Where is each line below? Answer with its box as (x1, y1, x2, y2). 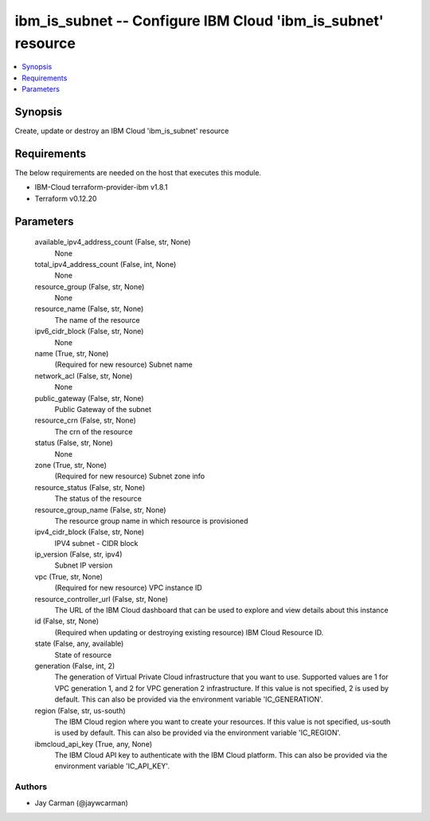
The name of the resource (54, 315, 140, 324)
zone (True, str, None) (34, 460, 107, 469)
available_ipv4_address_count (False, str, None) (34, 238, 191, 247)
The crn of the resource (54, 426, 133, 436)
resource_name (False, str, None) (34, 304, 144, 314)
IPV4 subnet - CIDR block (54, 538, 139, 548)
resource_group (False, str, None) (34, 281, 145, 291)
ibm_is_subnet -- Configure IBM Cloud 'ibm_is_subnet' (14, 12, 384, 29)
